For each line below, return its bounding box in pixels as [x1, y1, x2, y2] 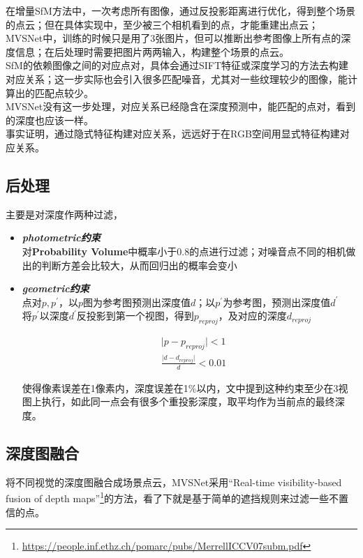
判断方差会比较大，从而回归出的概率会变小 [41, 257, 237, 272]
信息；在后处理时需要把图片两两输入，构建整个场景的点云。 [15, 44, 289, 59]
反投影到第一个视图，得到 [76, 308, 194, 323]
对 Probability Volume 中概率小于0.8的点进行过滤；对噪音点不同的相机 [22, 243, 346, 258]
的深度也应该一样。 [6, 112, 94, 127]
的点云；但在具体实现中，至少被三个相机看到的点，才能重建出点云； [6, 17, 318, 31]
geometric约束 [22, 281, 89, 296]
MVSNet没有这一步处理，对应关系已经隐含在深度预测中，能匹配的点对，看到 [6, 99, 356, 114]
